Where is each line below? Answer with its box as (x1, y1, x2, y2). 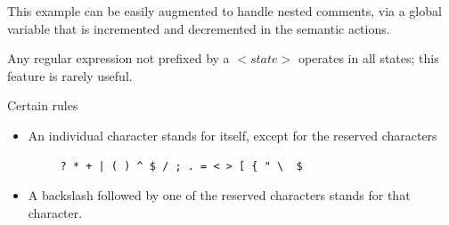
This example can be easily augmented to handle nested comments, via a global (7, 2, 442, 20)
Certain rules (7, 96, 78, 115)
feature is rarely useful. (7, 66, 133, 84)
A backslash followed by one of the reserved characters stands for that (28, 186, 411, 205)
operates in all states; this (298, 49, 439, 68)
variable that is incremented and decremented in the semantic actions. (7, 19, 390, 37)
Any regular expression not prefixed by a (7, 49, 230, 68)
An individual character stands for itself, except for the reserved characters (28, 125, 437, 144)
